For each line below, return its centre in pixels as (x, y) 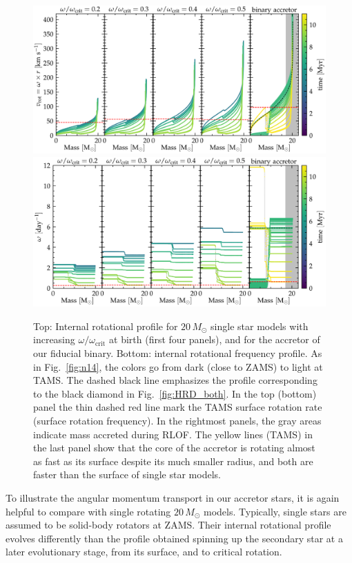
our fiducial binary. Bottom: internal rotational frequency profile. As (178, 353)
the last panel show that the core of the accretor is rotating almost (174, 448)
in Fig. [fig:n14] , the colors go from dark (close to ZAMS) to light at (178, 366)
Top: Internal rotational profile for (106, 326)
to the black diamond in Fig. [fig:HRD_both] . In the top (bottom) (175, 393)
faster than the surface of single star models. (127, 474)
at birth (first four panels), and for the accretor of (215, 339)
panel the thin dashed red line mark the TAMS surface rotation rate (178, 407)
